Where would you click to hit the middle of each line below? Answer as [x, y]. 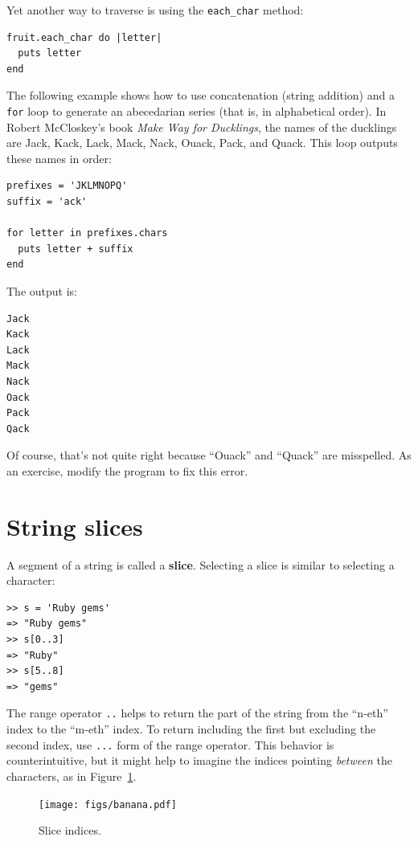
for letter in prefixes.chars [87, 233]
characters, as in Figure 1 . [72, 776]
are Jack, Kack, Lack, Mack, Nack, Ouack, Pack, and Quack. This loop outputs [202, 143]
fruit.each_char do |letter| [84, 37]
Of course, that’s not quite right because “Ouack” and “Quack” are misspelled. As [209, 455]
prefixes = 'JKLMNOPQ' [67, 186]
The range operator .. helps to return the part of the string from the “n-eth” [197, 713]
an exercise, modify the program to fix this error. [127, 470]
